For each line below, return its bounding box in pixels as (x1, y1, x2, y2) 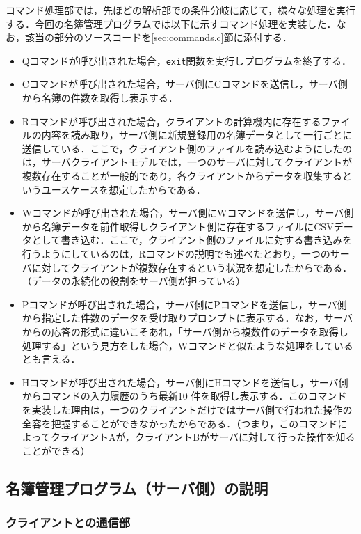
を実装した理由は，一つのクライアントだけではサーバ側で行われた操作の (22, 402, 353, 416)
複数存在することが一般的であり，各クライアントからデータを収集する (22, 168, 343, 182)
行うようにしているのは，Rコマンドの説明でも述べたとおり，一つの (22, 246, 330, 260)
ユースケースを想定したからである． (41, 182, 206, 196)
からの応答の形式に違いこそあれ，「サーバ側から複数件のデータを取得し (22, 324, 348, 338)
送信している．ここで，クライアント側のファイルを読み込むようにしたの (22, 141, 353, 155)
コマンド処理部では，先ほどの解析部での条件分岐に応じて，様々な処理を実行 (6, 3, 356, 17)
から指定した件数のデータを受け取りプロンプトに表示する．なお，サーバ (22, 311, 353, 325)
